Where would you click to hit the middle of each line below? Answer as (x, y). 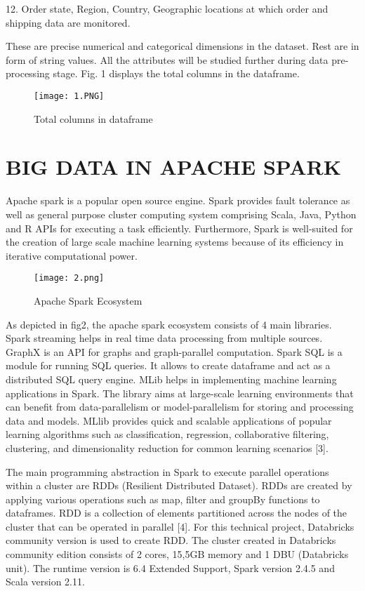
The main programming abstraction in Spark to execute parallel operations (167, 471)
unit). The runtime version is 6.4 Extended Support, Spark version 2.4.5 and (170, 567)
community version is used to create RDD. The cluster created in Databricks (171, 540)
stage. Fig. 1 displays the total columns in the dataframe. (176, 73)
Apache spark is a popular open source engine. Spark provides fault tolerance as (178, 200)
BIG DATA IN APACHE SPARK (173, 167)
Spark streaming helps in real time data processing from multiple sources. (164, 338)
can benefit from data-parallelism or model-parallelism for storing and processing (180, 407)
